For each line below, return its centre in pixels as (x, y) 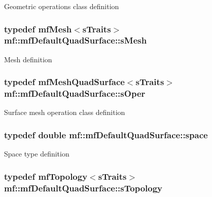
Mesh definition (28, 59)
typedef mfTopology (46, 176)
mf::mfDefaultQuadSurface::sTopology (83, 188)
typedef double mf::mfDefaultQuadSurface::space (106, 134)
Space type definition (37, 154)
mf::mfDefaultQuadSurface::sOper (75, 93)
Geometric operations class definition (62, 6)
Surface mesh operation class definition (65, 112)
